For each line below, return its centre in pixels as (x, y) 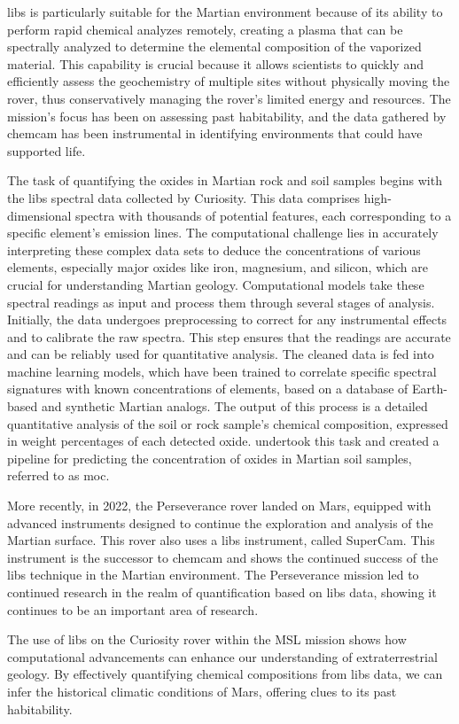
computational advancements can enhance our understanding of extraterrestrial (222, 656)
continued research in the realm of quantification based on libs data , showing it (222, 592)
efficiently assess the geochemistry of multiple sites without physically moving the (229, 81)
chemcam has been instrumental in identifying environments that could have (215, 133)
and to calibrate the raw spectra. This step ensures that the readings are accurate (229, 336)
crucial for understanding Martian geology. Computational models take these (216, 284)
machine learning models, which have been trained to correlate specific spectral (222, 371)
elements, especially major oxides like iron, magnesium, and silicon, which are (218, 267)
